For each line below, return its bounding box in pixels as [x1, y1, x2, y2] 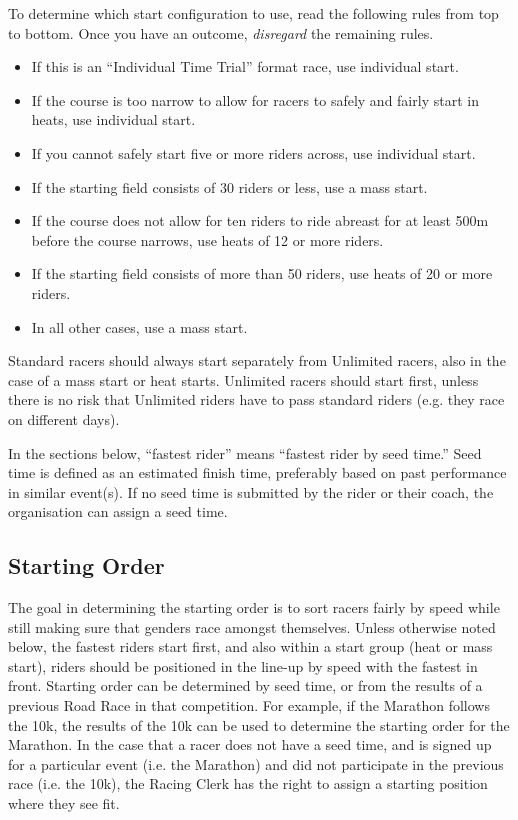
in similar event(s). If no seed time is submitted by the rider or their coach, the [8, 481, 494, 502]
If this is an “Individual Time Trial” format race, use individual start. [31, 56, 459, 77]
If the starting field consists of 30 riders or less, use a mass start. [31, 176, 428, 197]
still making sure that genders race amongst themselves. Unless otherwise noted [8, 616, 496, 637]
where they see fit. [8, 793, 120, 814]
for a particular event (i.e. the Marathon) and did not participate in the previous [8, 753, 504, 774]
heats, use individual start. [31, 109, 196, 130]
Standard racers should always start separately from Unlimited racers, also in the [8, 350, 506, 371]
